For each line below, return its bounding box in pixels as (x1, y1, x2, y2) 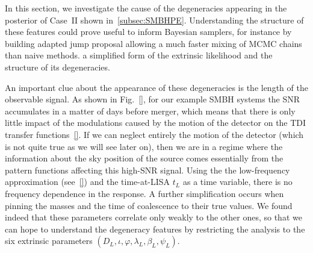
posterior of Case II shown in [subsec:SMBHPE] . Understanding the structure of (5, 13, 304, 26)
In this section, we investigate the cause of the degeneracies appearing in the (5, 2, 287, 14)
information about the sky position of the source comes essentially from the (5, 152, 284, 164)
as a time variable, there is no (182, 175, 293, 188)
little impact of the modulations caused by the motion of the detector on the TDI (5, 116, 306, 129)
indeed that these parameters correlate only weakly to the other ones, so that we (5, 211, 302, 223)
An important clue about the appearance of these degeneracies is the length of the (5, 81, 308, 93)
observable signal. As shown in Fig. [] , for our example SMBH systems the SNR (5, 93, 300, 105)
